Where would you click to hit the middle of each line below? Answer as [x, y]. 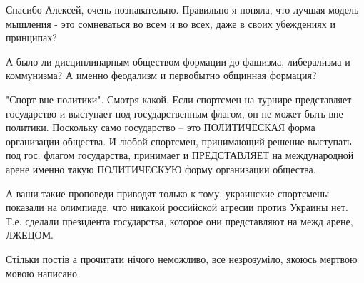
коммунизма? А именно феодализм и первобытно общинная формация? [161, 75]
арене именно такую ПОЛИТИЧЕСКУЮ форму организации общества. [161, 169]
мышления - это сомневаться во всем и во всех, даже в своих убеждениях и [171, 23]
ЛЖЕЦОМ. [30, 235]
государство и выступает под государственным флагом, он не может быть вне [175, 113]
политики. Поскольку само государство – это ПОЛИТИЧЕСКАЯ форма [161, 127]
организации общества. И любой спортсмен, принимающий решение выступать [179, 141]
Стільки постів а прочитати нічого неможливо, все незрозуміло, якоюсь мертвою [182, 258]
